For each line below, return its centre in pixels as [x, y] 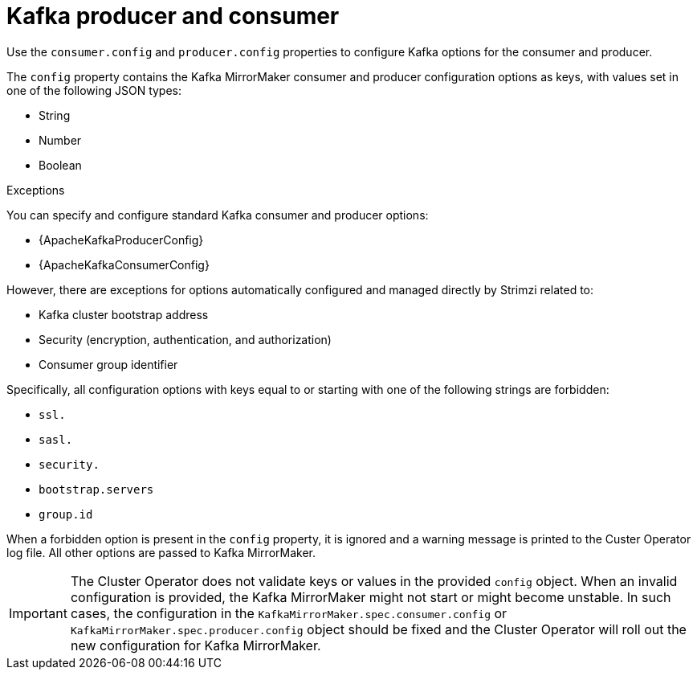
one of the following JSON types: [94, 90]
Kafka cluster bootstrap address [124, 314]
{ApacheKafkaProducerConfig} [121, 240]
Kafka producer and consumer [173, 16]
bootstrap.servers [96, 489]
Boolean [60, 165]
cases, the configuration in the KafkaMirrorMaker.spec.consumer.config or [289, 613]
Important [38, 613]
